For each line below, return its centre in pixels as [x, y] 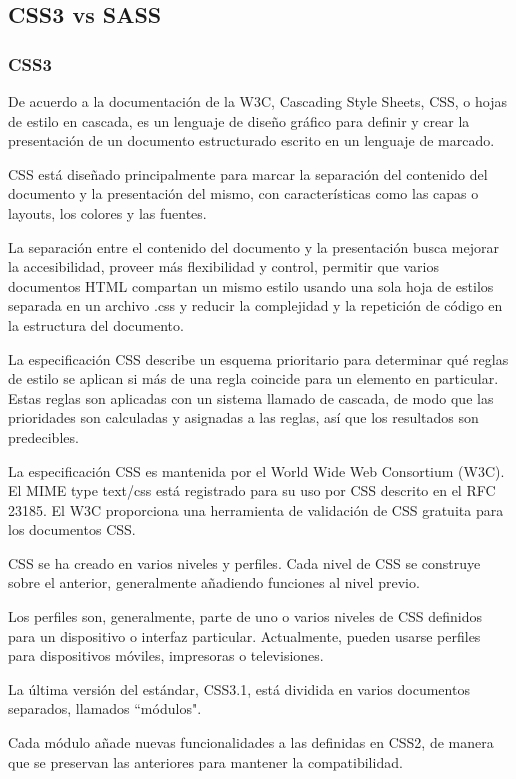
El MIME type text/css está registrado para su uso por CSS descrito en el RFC [252, 490]
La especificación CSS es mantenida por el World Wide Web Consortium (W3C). [256, 470]
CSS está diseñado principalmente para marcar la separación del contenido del [248, 173]
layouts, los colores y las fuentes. [107, 212]
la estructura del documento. [96, 324]
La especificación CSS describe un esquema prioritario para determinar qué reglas [258, 358]
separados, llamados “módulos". [105, 708]
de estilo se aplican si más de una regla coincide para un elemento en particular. [253, 378]
